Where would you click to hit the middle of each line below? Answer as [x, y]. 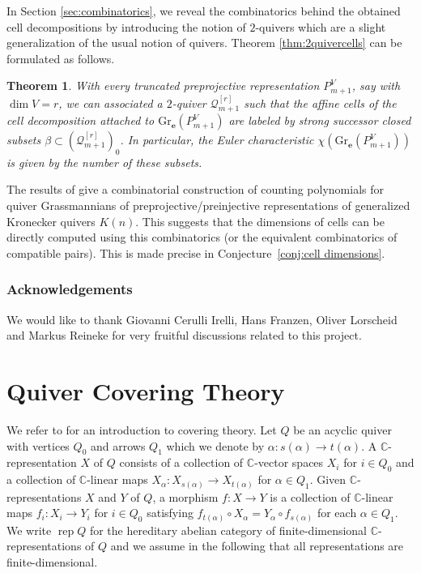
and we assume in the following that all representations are [257, 546]
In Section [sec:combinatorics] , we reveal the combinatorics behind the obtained [204, 11]
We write [29, 530]
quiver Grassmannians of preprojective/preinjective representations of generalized [208, 205]
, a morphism [185, 496]
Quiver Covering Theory [146, 391]
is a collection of [310, 496]
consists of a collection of [181, 462]
